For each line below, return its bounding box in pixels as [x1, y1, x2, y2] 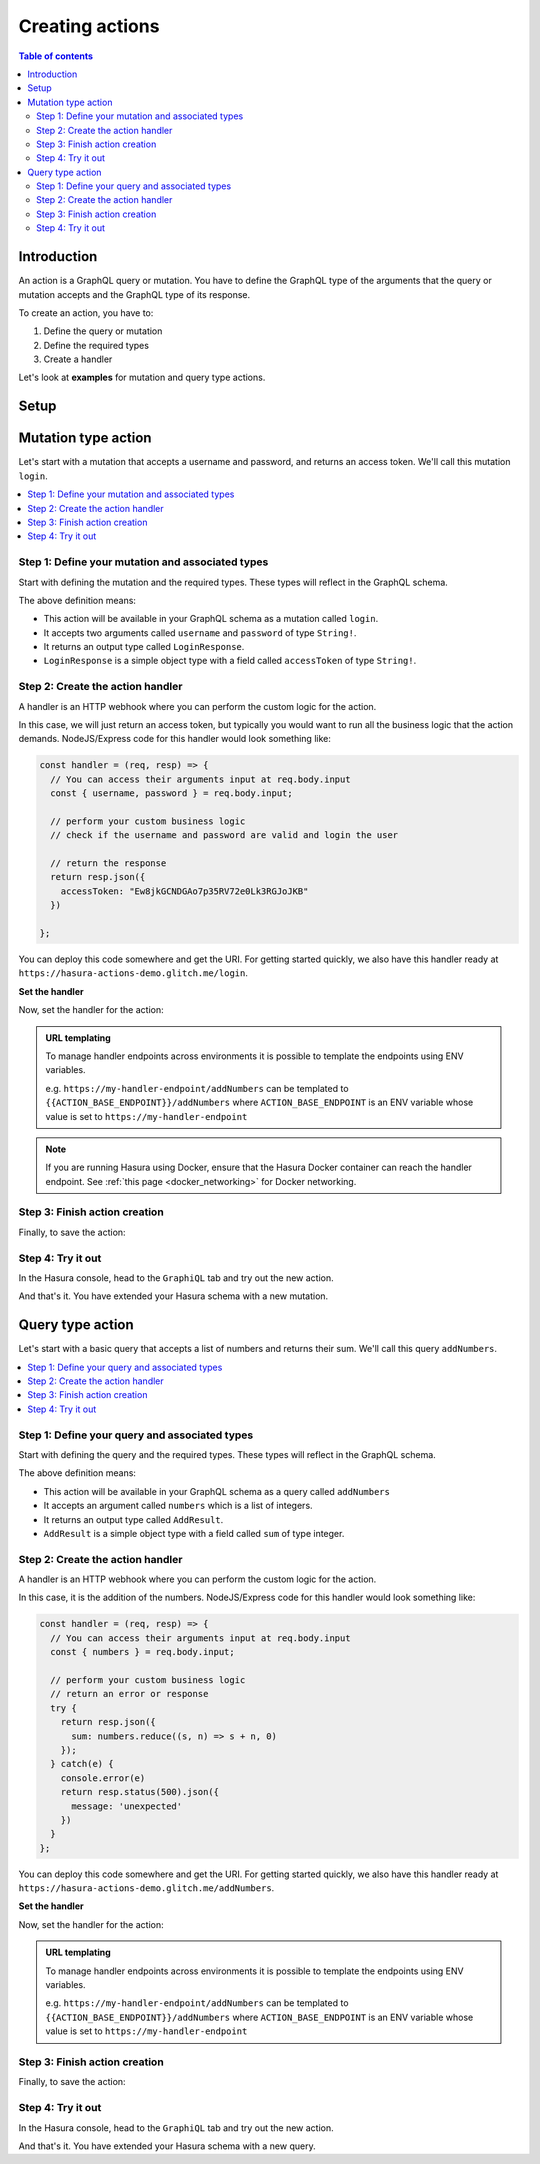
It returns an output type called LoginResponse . [43, 641, 245, 653]
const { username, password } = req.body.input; [50, 788, 294, 799]
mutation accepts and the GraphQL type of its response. [18, 288, 251, 300]
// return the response [50, 858, 167, 869]
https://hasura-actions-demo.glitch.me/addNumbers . [18, 1882, 275, 1894]
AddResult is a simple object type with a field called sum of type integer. [43, 1527, 345, 1539]
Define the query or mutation [43, 325, 163, 337]
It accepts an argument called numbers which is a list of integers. [43, 1500, 314, 1512]
